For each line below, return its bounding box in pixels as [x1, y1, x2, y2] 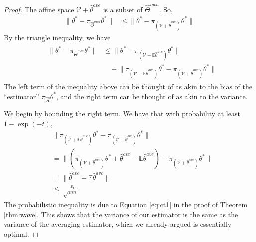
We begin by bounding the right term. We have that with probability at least [4, 108, 240, 119]
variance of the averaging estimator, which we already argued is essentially [4, 219, 232, 229]
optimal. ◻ [4, 228, 39, 239]
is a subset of [103, 4, 143, 14]
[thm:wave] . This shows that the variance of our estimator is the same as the [4, 209, 238, 219]
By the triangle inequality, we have [4, 32, 111, 43]
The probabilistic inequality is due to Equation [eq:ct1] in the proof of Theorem [4, 199, 248, 210]
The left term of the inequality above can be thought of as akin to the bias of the [4, 81, 252, 92]
